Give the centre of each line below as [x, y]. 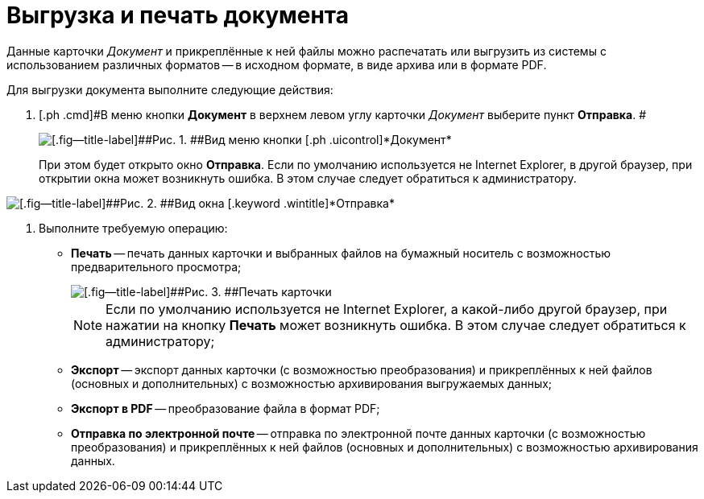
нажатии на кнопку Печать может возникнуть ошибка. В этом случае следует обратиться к [396, 325]
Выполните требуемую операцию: [133, 228]
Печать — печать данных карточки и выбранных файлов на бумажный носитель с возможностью [341, 253]
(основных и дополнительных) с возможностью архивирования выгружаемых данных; [312, 383]
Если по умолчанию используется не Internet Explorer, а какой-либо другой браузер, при [387, 309]
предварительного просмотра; [156, 266]
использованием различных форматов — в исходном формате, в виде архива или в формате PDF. [277, 64]
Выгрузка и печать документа [178, 15]
